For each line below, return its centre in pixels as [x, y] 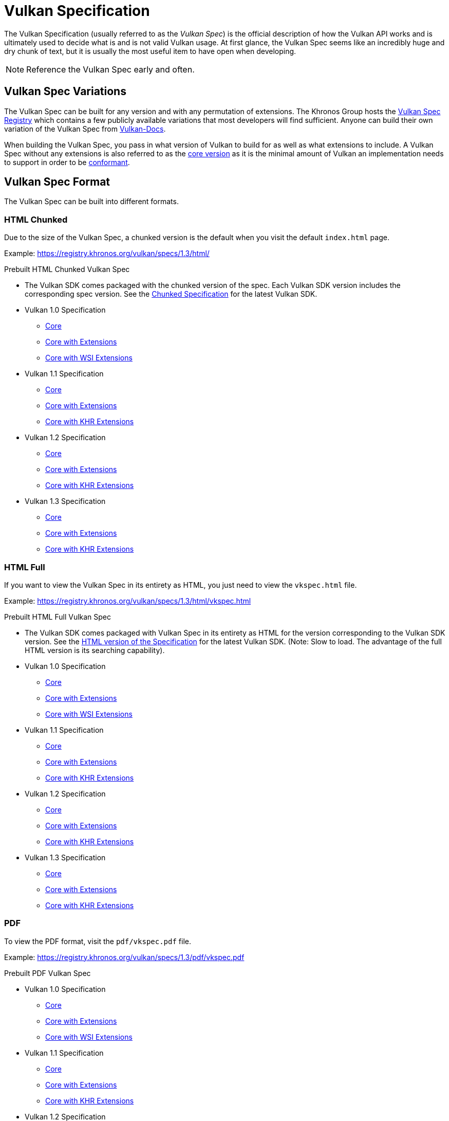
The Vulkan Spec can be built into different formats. [91, 202]
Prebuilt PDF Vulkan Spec [48, 973]
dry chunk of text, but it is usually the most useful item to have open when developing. [150, 51]
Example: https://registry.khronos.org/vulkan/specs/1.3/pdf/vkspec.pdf [124, 957]
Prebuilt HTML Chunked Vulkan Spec [67, 269]
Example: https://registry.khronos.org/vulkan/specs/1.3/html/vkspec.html [128, 601]
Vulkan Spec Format [57, 182]
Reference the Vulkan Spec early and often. [110, 69]
